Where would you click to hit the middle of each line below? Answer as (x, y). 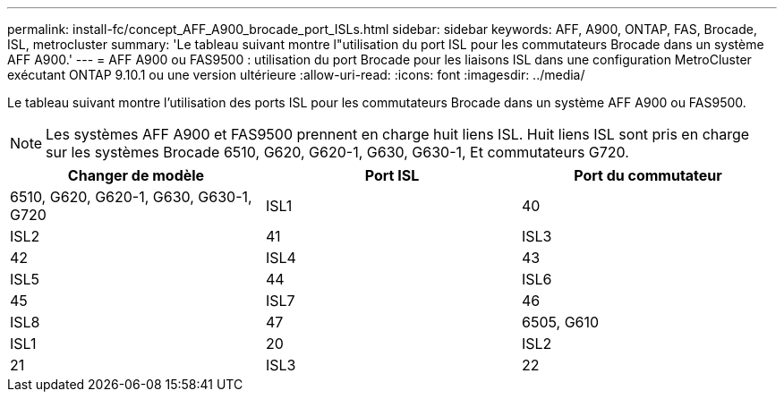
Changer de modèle (136, 175)
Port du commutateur (648, 175)
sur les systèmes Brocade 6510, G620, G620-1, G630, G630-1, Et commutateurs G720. (337, 152)
